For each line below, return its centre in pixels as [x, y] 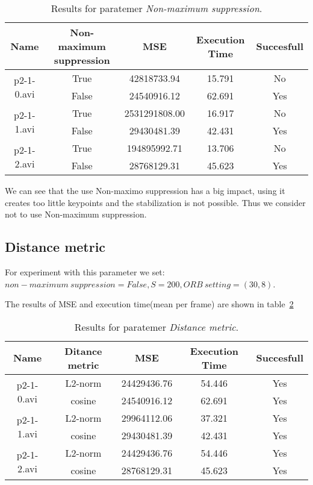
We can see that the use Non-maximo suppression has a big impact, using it [145, 190]
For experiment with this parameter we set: [85, 271]
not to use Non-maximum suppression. [76, 214]
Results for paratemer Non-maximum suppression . [156, 8]
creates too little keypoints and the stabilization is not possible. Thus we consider [155, 202]
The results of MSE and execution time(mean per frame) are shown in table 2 [149, 304]
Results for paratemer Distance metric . [156, 327]
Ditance [83, 351]
